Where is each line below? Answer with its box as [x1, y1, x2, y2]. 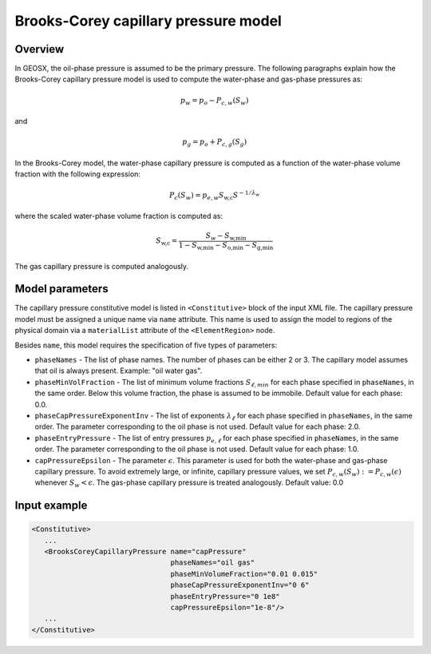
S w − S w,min [205, 232, 247, 243]
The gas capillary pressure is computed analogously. [14, 261, 189, 271]
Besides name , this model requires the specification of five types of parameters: [14, 340, 278, 350]
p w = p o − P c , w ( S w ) [180, 96, 249, 107]
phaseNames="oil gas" [170, 558, 255, 567]
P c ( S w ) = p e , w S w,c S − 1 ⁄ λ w [168, 188, 260, 201]
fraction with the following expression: [14, 169, 141, 179]
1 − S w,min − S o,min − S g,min [178, 240, 274, 252]
